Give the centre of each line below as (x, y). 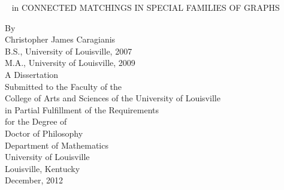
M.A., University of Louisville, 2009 (70, 63)
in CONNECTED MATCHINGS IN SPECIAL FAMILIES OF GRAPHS (146, 7)
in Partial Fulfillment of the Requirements (82, 109)
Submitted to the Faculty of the (64, 86)
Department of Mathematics (57, 145)
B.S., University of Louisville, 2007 (69, 51)
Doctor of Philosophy (44, 133)
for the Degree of (36, 121)
